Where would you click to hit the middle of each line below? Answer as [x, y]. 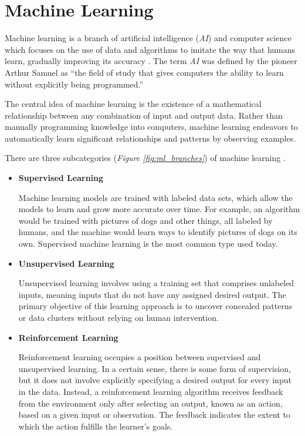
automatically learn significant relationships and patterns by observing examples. [150, 138]
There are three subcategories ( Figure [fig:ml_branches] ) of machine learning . [145, 158]
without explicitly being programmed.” [74, 84]
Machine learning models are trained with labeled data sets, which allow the [155, 197]
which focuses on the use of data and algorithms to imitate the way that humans [150, 49]
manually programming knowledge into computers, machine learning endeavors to [152, 127]
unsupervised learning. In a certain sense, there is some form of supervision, [155, 368]
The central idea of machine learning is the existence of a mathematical [133, 104]
